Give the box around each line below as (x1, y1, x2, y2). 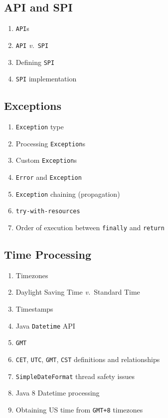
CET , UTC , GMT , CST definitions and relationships (15, 354, 160, 364)
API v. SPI (15, 39, 49, 50)
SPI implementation (15, 73, 77, 84)
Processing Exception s (15, 138, 85, 148)
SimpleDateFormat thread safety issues (15, 371, 135, 381)
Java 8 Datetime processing (15, 388, 100, 398)
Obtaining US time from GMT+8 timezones (15, 404, 143, 415)
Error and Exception (15, 172, 82, 182)
